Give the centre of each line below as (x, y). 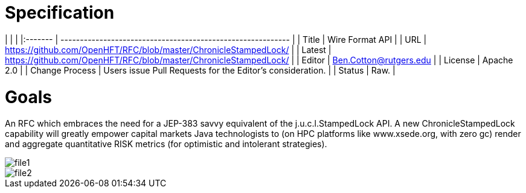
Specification (60, 13)
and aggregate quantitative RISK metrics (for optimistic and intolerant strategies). (166, 144)
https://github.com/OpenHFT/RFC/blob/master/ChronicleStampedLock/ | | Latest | (168, 49)
